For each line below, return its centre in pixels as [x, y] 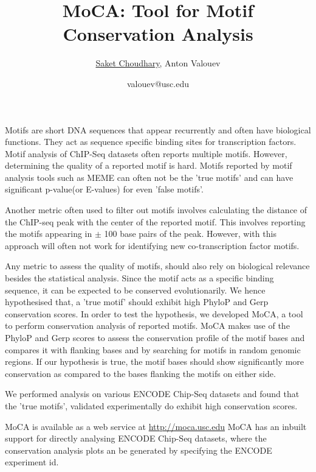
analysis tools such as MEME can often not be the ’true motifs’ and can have [149, 177]
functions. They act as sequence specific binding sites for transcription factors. [151, 142]
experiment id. [32, 462]
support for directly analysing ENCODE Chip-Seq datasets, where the [136, 438]
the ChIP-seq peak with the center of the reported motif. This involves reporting [155, 221]
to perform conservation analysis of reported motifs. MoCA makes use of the [147, 326]
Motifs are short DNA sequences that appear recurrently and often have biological [158, 129]
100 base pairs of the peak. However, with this [190, 234]
